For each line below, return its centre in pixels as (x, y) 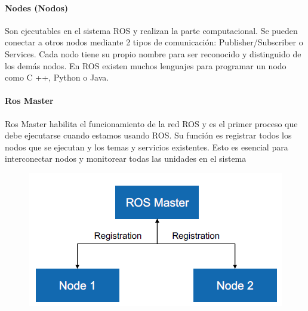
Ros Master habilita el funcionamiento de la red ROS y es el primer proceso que (151, 123)
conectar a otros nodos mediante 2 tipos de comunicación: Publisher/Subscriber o (154, 42)
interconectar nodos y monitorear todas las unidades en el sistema (126, 158)
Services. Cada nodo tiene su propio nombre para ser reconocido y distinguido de (153, 53)
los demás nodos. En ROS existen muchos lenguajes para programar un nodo (146, 65)
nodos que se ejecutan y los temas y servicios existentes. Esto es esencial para (147, 147)
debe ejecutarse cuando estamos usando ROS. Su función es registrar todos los (148, 135)
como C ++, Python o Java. (57, 77)
